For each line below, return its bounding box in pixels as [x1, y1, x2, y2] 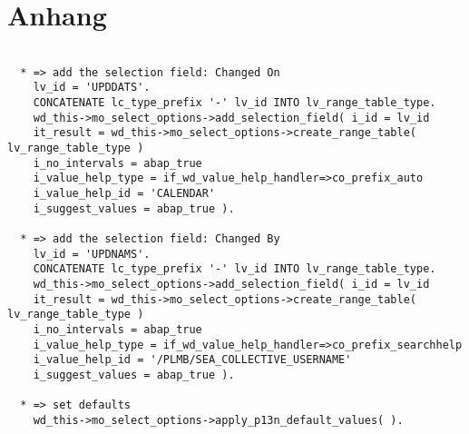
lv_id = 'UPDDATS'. [33, 81, 151, 94]
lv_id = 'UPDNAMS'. [33, 247, 151, 261]
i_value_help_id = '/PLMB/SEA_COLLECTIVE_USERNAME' [33, 353, 352, 367]
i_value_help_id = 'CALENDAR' [33, 187, 216, 201]
